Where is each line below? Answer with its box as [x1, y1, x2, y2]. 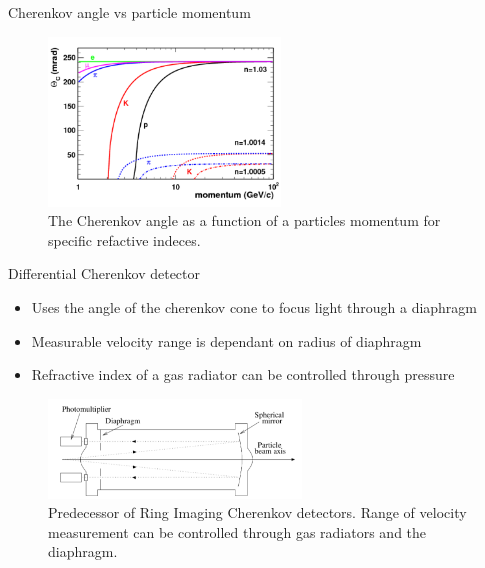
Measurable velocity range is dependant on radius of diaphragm [31, 330, 422, 351]
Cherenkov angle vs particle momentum [8, 2, 251, 22]
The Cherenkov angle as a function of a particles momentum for [48, 210, 441, 231]
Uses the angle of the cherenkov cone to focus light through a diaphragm [31, 297, 478, 318]
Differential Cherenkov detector [8, 263, 201, 284]
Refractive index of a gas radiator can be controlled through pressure [31, 364, 455, 385]
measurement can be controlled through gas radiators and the [48, 521, 427, 542]
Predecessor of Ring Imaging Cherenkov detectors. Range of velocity [48, 502, 467, 523]
